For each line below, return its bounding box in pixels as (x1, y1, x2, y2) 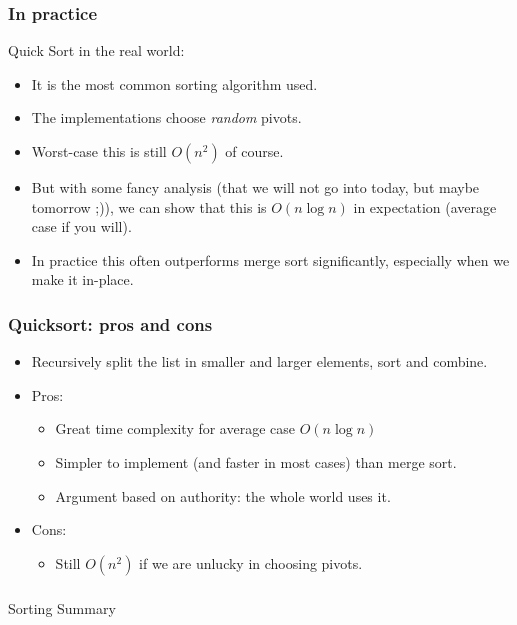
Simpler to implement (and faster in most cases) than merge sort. (55, 451, 457, 472)
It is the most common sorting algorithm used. (31, 73, 318, 94)
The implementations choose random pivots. (31, 107, 302, 128)
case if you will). (31, 216, 132, 237)
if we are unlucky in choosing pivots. (139, 552, 363, 573)
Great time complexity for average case (55, 418, 296, 439)
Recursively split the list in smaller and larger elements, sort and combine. (31, 351, 488, 372)
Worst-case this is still (31, 141, 167, 161)
